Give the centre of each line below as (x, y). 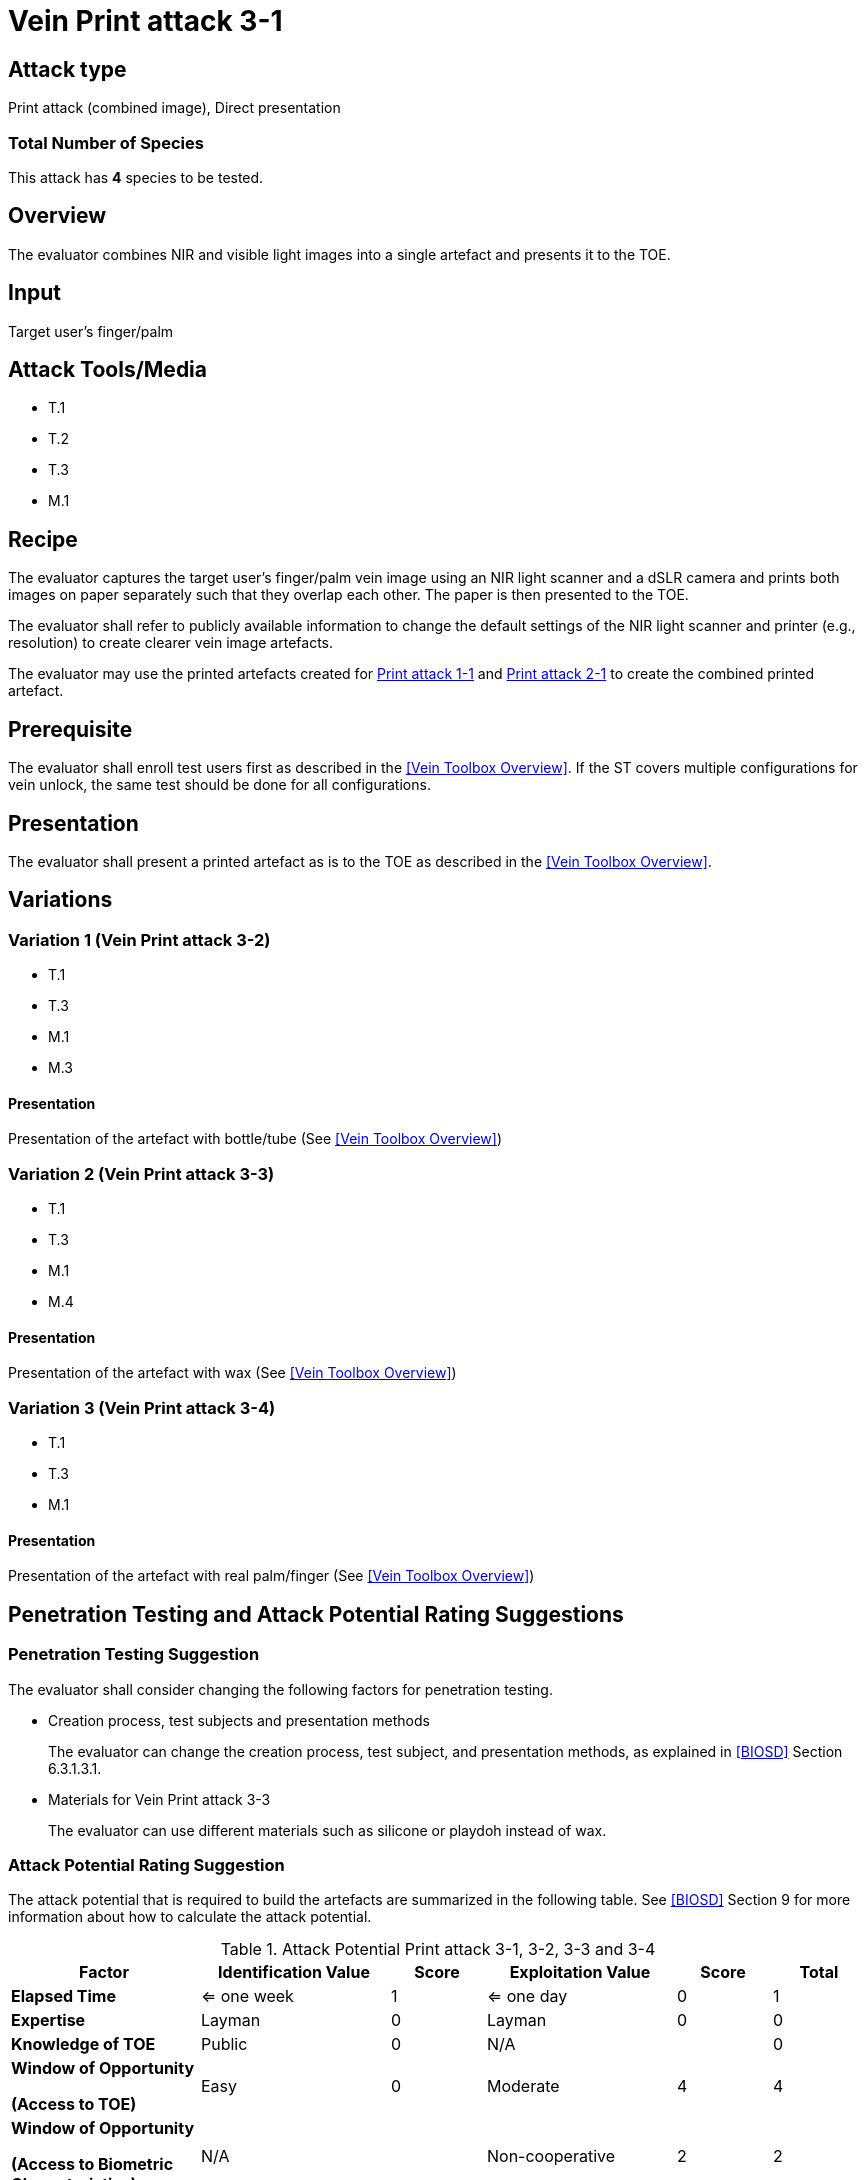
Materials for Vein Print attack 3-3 (159, 1799)
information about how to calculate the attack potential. (190, 1917)
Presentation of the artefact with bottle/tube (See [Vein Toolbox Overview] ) (255, 1139)
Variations (60, 900)
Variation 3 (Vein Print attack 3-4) (142, 1407)
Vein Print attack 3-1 (145, 21)
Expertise (48, 2020)
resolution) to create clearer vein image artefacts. (171, 643)
